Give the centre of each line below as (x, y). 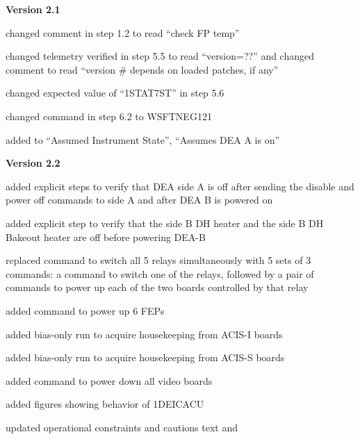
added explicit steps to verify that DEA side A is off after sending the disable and (180, 186)
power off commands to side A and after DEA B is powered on (139, 200)
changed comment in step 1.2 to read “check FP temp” (123, 32)
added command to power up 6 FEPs (85, 310)
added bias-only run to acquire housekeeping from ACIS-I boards (144, 334)
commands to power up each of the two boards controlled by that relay (157, 287)
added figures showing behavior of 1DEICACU (105, 404)
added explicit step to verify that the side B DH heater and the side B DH (165, 223)
